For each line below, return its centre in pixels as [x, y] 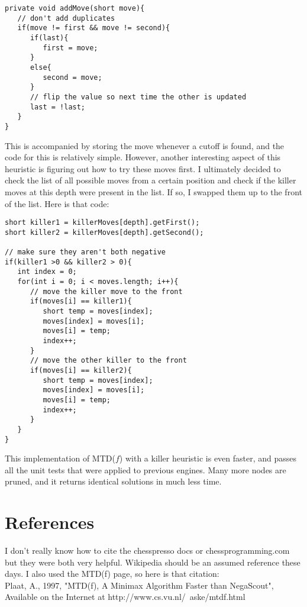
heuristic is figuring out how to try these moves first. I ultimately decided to [143, 168]
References [50, 522]
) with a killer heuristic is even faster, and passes [208, 458]
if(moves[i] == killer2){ [81, 370]
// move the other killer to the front [108, 361]
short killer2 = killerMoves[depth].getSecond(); [104, 232]
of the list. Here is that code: [57, 203]
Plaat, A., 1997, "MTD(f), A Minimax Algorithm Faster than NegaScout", [139, 585]
